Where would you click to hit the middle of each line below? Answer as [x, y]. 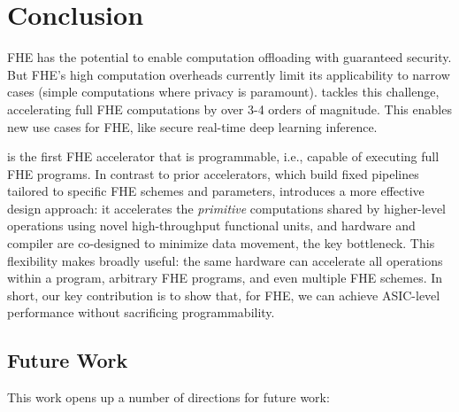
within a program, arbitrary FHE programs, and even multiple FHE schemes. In [225, 278]
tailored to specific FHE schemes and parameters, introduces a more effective [216, 191]
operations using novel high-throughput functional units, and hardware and [211, 225]
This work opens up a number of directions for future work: [168, 397]
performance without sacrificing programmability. [141, 312]
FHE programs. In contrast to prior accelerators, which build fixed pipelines [213, 173]
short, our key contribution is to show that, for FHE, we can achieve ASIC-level [224, 295]
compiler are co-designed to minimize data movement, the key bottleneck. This [221, 243]
